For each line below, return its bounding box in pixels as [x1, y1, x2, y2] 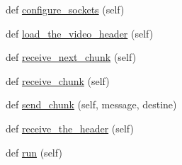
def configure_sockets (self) [6, 2, 125, 16]
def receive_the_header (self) [6, 120, 134, 135]
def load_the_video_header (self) [6, 25, 154, 40]
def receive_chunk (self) [6, 73, 110, 88]
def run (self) [6, 144, 62, 159]
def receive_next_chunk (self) [6, 50, 137, 64]
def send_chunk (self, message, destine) [6, 97, 177, 112]
